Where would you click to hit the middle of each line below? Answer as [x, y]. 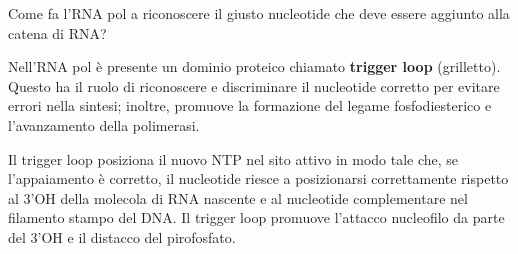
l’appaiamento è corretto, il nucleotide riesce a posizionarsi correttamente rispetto [258, 178]
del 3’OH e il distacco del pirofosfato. [122, 236]
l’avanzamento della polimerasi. [104, 124]
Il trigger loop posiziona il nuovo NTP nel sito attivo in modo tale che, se [233, 158]
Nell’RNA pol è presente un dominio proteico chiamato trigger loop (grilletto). [254, 66]
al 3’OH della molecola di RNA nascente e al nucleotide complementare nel [238, 197]
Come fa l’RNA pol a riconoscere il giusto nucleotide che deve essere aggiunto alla [259, 13]
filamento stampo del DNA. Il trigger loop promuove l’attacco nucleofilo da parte [256, 217]
